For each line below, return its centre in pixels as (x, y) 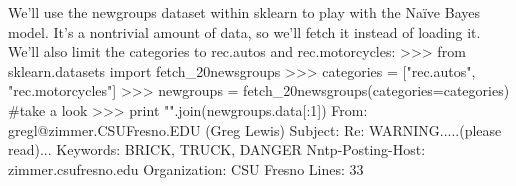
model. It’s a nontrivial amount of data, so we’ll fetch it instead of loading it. (244, 31)
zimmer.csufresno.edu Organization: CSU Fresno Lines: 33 (186, 168)
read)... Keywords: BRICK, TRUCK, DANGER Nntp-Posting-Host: (217, 149)
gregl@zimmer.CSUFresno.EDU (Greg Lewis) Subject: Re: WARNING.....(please (255, 129)
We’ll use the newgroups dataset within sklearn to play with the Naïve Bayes (244, 12)
